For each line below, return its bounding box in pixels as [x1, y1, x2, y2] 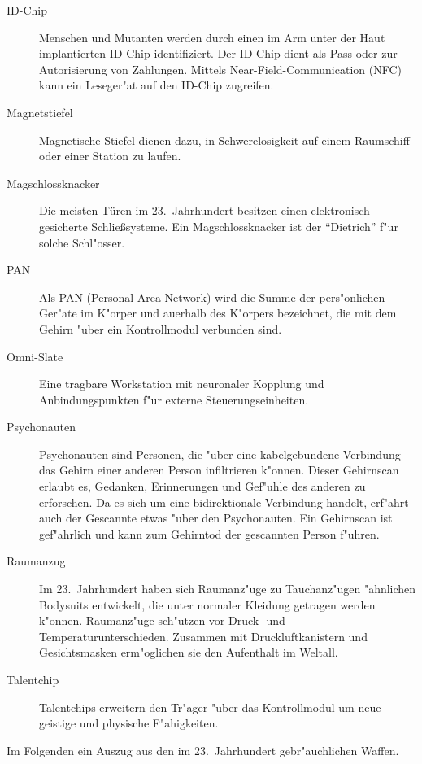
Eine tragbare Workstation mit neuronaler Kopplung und [39, 375, 324, 392]
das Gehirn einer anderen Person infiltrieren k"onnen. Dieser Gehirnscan [39, 461, 399, 478]
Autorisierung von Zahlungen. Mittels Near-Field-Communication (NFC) [39, 60, 402, 77]
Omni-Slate [7, 347, 63, 365]
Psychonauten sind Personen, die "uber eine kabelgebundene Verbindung [39, 445, 401, 462]
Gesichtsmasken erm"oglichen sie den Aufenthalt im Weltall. [39, 644, 338, 661]
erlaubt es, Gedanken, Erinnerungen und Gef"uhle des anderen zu [39, 478, 366, 495]
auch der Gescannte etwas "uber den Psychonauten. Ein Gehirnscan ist [39, 509, 393, 526]
